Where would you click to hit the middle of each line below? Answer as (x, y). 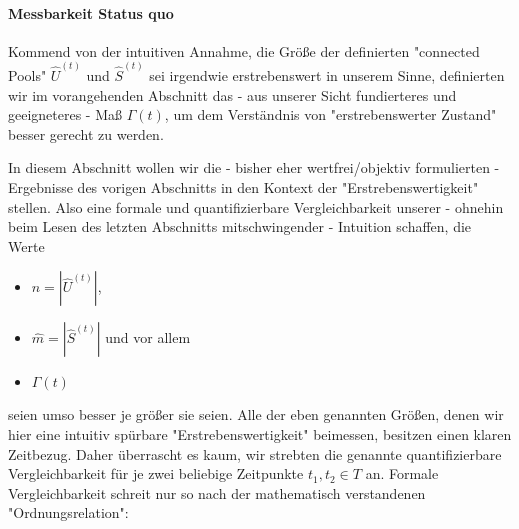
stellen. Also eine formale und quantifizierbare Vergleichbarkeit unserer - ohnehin (256, 206)
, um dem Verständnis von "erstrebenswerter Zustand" (330, 114)
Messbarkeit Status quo (91, 12)
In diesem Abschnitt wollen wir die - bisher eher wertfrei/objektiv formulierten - (254, 167)
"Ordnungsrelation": (68, 512)
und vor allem (148, 337)
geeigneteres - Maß (65, 114)
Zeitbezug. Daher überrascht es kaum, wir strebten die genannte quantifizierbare (255, 453)
